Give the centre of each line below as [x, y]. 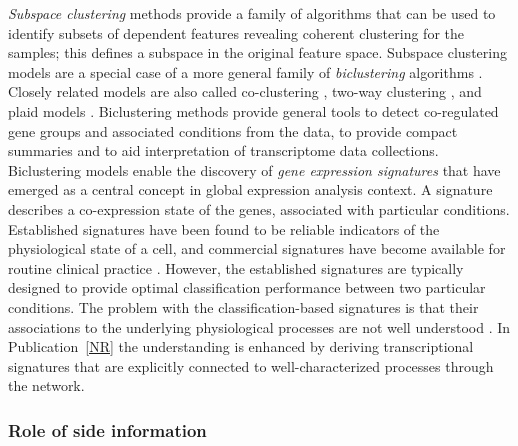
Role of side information [107, 429]
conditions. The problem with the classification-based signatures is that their [243, 306]
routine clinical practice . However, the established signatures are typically [236, 267]
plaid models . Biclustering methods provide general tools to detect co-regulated [253, 110]
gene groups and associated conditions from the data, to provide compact [233, 130]
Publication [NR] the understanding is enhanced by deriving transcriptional [241, 346]
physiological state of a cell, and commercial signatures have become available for [257, 248]
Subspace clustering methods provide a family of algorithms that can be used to [252, 13]
